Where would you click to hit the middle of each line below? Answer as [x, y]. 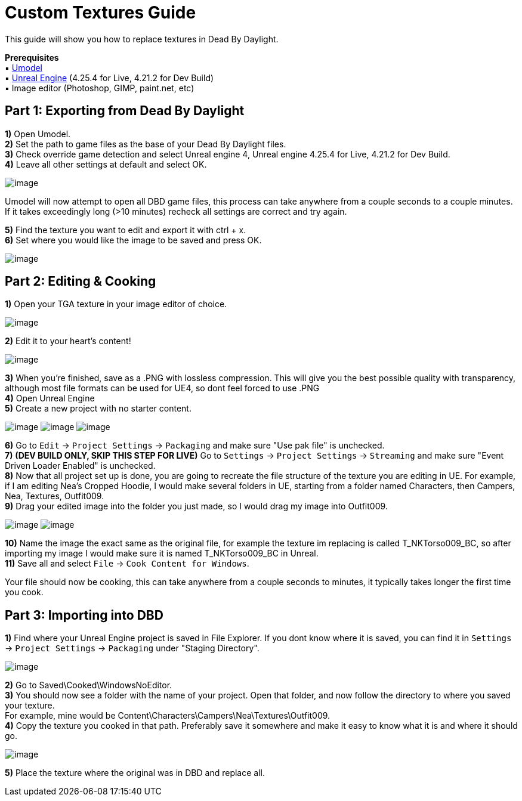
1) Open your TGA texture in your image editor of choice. [116, 304]
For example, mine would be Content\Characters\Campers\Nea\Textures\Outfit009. [168, 716]
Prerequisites [32, 57]
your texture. [30, 706]
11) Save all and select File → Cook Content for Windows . [127, 564]
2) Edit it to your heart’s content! [68, 341]
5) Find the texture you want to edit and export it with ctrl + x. [126, 230]
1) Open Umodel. [38, 134]
